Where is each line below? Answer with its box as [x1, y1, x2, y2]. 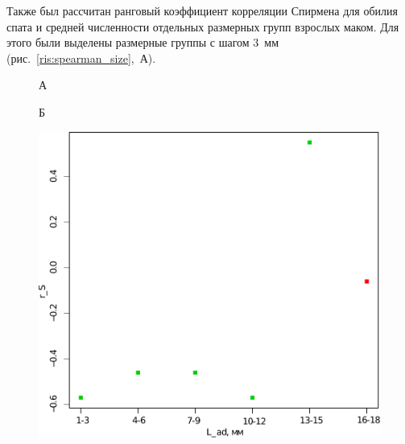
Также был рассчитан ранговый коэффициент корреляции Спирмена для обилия [6, 2, 398, 18]
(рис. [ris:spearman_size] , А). [6, 49, 156, 66]
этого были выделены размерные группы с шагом [6, 34, 250, 51]
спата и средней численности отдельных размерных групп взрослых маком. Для [6, 18, 399, 35]
